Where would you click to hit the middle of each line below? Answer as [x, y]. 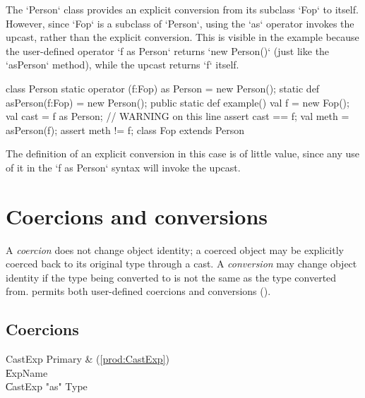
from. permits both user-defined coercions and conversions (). [138, 291]
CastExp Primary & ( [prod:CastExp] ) [88, 359]
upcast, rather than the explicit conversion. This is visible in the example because [182, 37]
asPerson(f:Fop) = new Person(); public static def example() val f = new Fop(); [178, 102]
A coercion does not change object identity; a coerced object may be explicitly [175, 249]
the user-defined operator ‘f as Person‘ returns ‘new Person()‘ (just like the [168, 50]
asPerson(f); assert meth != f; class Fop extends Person [125, 129]
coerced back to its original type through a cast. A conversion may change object [181, 264]
